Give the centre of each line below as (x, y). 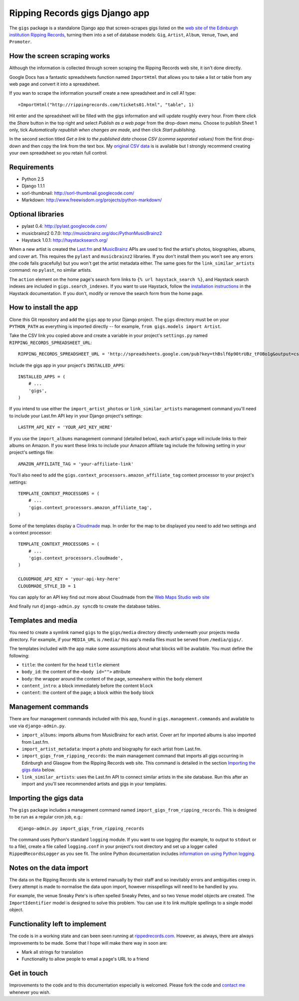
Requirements (32, 167)
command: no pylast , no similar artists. (51, 270)
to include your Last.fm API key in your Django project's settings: (76, 416)
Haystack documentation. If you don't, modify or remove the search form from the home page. (106, 293)
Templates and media (43, 621)
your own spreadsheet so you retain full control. (59, 153)
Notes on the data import (49, 868)
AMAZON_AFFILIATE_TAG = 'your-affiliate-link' (76, 464)
